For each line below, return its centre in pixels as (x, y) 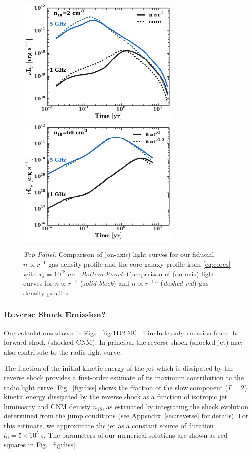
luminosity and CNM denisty (47, 406)
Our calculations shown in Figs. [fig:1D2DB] (71, 332)
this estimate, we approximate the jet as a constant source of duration (109, 425)
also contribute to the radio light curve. (63, 351)
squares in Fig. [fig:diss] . (41, 444)
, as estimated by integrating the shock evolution (175, 406)
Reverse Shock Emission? (55, 314)
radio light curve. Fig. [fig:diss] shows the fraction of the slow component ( (116, 387)
